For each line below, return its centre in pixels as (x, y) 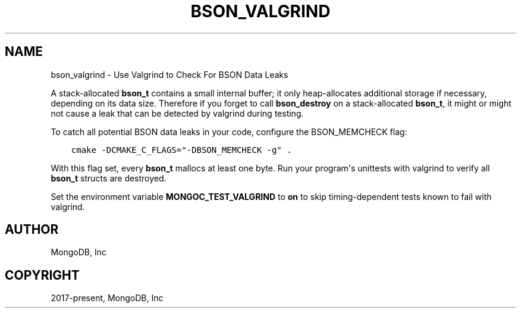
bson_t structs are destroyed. (109, 178)
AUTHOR (32, 230)
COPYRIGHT (42, 275)
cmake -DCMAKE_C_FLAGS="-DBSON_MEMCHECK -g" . (181, 150)
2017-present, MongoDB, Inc (107, 298)
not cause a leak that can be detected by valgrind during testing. (177, 113)
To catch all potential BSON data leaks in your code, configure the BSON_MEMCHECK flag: (229, 132)
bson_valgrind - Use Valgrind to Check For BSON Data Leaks (170, 74)
